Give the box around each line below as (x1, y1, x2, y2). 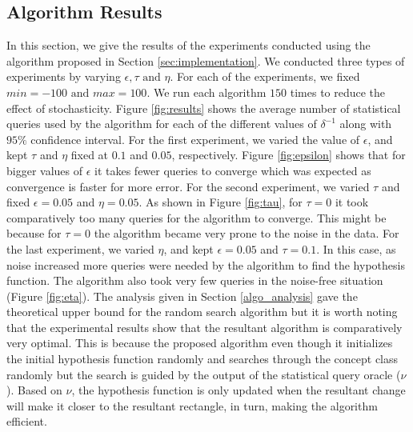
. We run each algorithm (146, 83, 267, 100)
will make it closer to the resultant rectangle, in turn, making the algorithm (6, 397, 378, 414)
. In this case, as (316, 240, 396, 257)
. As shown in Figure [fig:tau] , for (138, 194, 303, 210)
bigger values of (6, 162, 83, 178)
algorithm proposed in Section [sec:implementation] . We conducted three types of (6, 52, 405, 69)
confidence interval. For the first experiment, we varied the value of (30, 130, 360, 147)
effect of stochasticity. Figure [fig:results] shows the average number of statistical (6, 99, 401, 116)
